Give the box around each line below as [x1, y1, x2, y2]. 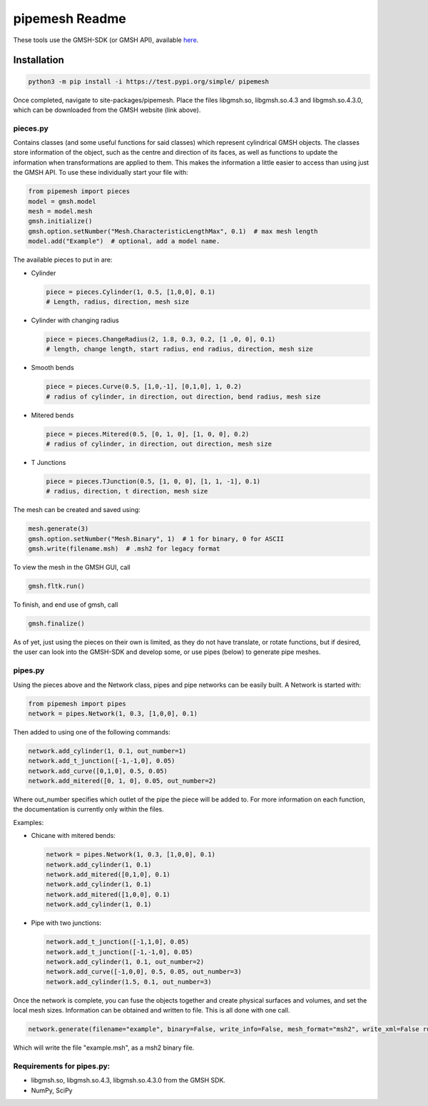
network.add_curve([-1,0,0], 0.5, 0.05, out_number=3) [46, 968, 242, 976]
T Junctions [31, 458, 66, 466]
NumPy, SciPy [31, 1086, 73, 1095]
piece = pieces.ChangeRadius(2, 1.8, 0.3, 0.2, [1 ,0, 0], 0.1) [46, 335, 276, 343]
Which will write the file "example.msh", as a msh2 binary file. [13, 1043, 195, 1052]
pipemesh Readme [13, 11, 126, 26]
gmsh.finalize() [28, 620, 86, 628]
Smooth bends [31, 364, 74, 372]
